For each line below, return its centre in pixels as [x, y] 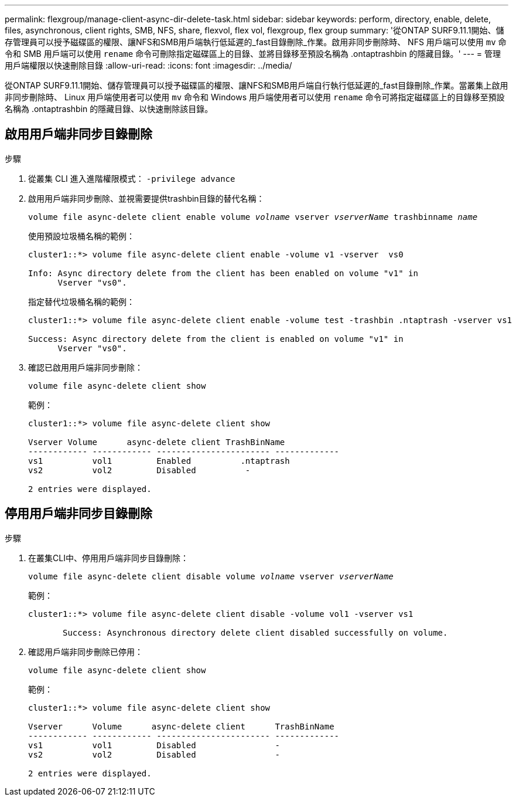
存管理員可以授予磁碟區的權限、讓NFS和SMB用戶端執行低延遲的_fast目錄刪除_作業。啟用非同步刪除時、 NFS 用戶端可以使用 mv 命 [256, 42]
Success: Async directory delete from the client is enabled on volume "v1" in [216, 339]
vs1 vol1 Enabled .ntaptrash [159, 461]
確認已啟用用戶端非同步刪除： [86, 367]
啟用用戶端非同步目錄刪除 [78, 134]
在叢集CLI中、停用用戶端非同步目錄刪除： [108, 558]
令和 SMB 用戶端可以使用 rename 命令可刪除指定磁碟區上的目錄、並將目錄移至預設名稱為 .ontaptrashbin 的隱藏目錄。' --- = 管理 [253, 54]
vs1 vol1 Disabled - [154, 745]
